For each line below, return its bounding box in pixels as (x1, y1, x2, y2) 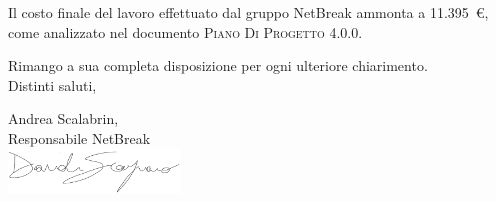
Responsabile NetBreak (8, 127, 151, 148)
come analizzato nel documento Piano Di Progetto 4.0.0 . (8, 21, 363, 42)
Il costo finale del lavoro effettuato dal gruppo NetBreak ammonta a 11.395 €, (8, 2, 489, 22)
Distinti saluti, (8, 74, 97, 95)
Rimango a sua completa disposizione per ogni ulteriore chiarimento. (8, 55, 428, 76)
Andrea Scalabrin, (8, 108, 119, 129)
